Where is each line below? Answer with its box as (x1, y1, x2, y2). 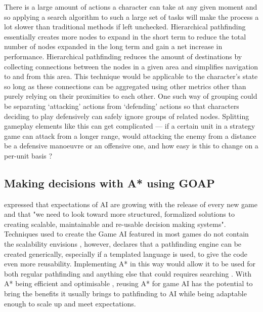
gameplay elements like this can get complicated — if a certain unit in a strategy (4, 121, 255, 131)
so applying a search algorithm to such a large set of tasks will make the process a (4, 11, 259, 22)
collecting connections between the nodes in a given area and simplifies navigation (4, 61, 258, 71)
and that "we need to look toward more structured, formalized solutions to (4, 209, 235, 219)
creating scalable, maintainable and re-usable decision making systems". (4, 218, 226, 229)
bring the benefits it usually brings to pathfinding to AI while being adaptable (4, 288, 247, 299)
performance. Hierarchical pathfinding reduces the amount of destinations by (4, 51, 242, 61)
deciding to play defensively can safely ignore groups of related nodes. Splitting (4, 110, 249, 121)
